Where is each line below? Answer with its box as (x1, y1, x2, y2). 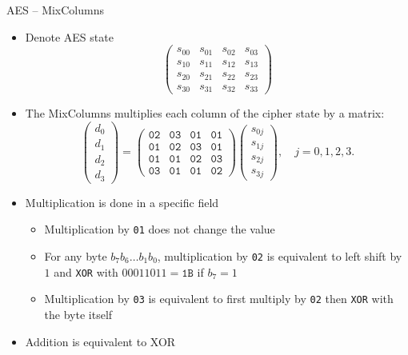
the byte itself (44, 306, 113, 322)
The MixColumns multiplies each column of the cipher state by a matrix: (25, 105, 385, 122)
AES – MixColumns (6, 2, 105, 18)
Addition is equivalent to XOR (25, 333, 176, 349)
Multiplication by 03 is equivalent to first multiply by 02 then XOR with (44, 290, 394, 307)
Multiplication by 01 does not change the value (44, 221, 275, 237)
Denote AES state (25, 28, 114, 45)
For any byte (44, 248, 107, 265)
